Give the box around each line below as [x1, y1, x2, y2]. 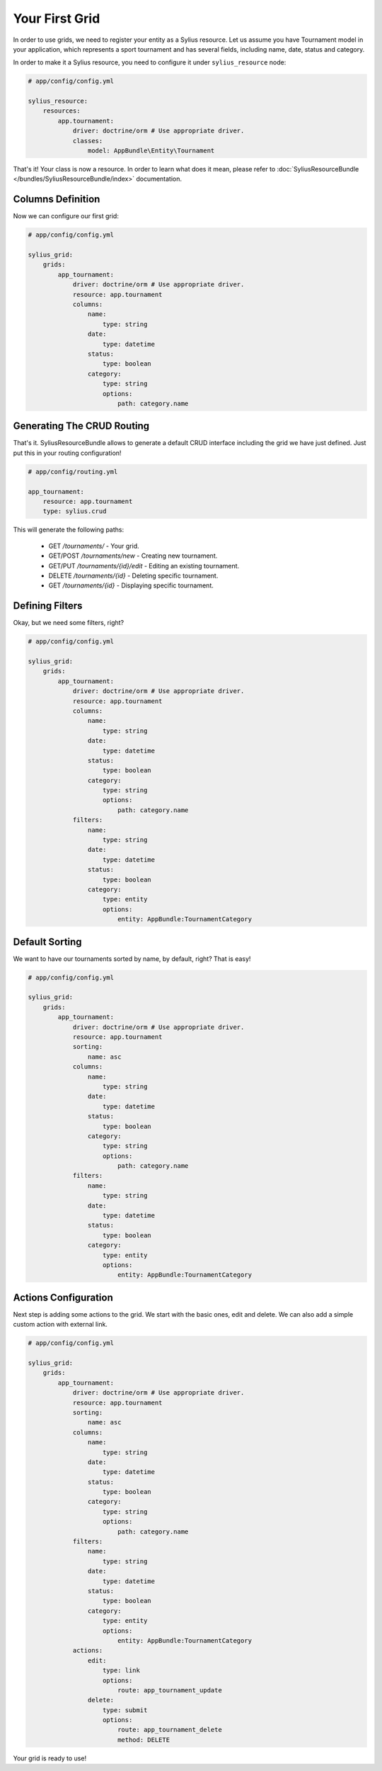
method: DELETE [117, 1736, 170, 1743]
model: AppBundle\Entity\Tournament [87, 147, 215, 155]
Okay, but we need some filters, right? [13, 619, 124, 627]
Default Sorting [13, 935, 82, 948]
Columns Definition [13, 193, 100, 206]
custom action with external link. [13, 1320, 108, 1329]
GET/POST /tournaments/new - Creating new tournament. [48, 551, 218, 560]
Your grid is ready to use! [13, 1754, 87, 1762]
